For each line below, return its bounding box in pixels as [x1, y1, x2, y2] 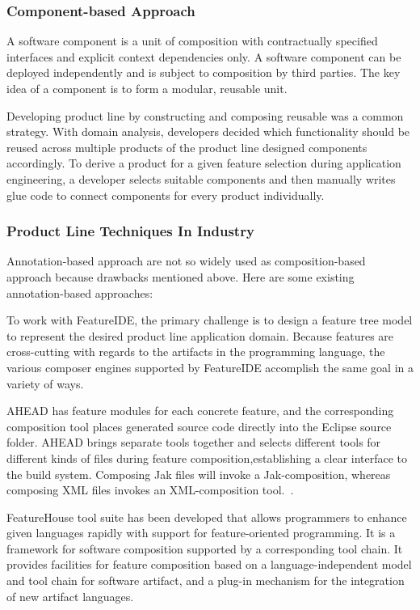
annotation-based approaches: [6, 284, 153, 301]
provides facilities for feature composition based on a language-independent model [6, 556, 412, 573]
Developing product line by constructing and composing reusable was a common [6, 107, 404, 124]
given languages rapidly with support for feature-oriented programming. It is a [6, 524, 396, 541]
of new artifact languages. [6, 587, 134, 604]
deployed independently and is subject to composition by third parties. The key [6, 64, 401, 81]
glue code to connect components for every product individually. [6, 186, 325, 203]
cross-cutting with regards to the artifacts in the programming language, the [6, 343, 385, 360]
